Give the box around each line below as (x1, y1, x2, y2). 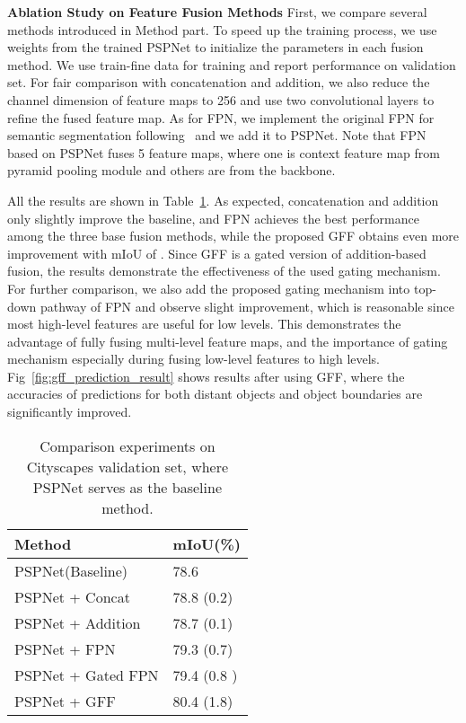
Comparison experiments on (40, 435, 215, 456)
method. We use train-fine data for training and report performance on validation (7, 55, 456, 74)
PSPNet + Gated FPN (14, 664, 159, 685)
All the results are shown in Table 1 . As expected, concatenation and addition (7, 190, 439, 209)
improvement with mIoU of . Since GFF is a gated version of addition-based (7, 243, 426, 262)
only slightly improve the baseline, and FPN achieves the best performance (7, 208, 419, 227)
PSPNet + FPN (14, 638, 116, 659)
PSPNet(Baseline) (14, 560, 128, 581)
